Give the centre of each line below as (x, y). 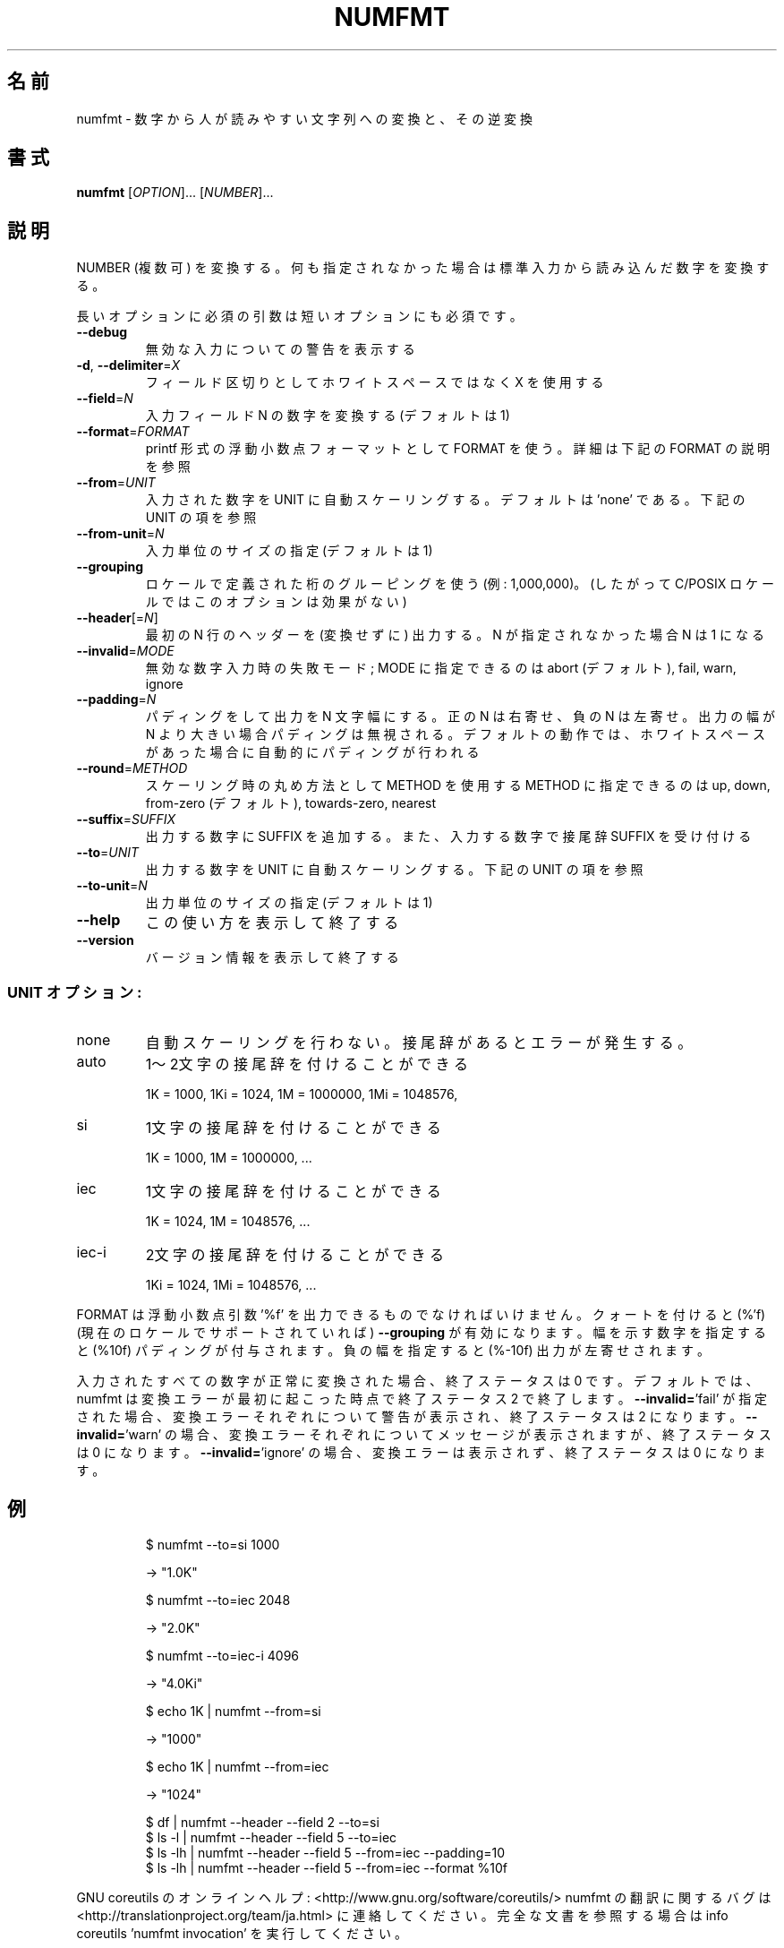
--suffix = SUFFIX (126, 820)
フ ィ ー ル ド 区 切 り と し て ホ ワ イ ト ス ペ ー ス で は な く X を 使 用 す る (375, 382)
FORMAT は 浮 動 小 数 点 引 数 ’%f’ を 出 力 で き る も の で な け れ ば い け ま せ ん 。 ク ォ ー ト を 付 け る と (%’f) (421, 1315)
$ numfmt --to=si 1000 (213, 1544)
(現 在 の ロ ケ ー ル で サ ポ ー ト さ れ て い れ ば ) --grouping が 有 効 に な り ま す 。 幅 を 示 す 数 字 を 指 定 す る (421, 1333)
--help (98, 920)
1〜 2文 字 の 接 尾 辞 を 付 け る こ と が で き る (307, 1064)
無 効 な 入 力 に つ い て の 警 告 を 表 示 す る (280, 349)
